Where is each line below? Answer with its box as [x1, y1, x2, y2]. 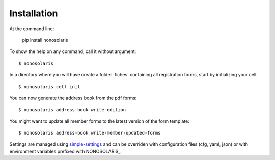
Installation [9, 8, 58, 19]
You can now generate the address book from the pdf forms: [9, 95, 137, 101]
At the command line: [9, 25, 54, 32]
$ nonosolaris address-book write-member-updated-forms [18, 130, 161, 136]
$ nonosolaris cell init [18, 84, 80, 89]
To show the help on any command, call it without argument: [9, 48, 136, 55]
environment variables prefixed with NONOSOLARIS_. [9, 148, 122, 154]
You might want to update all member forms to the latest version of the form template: [9, 118, 189, 124]
